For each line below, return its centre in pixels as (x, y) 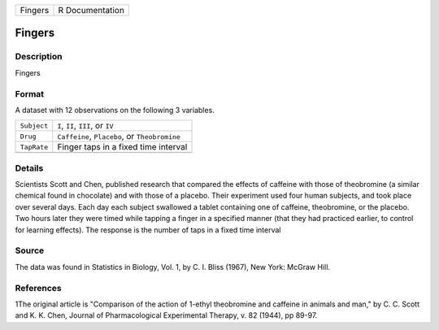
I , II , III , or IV (85, 126)
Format (30, 93)
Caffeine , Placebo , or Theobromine (119, 137)
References (38, 288)
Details (29, 168)
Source (30, 250)
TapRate (34, 147)
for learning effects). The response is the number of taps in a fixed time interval (148, 230)
